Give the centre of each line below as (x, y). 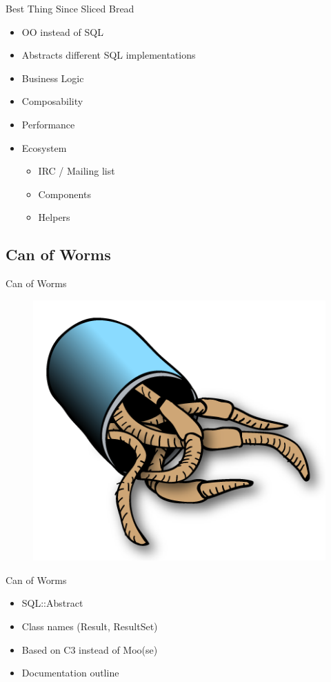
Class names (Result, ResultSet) (90, 626)
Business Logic (53, 78)
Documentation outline (70, 673)
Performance (48, 124)
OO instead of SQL (62, 31)
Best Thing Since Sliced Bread (70, 8)
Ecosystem (44, 147)
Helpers (54, 217)
